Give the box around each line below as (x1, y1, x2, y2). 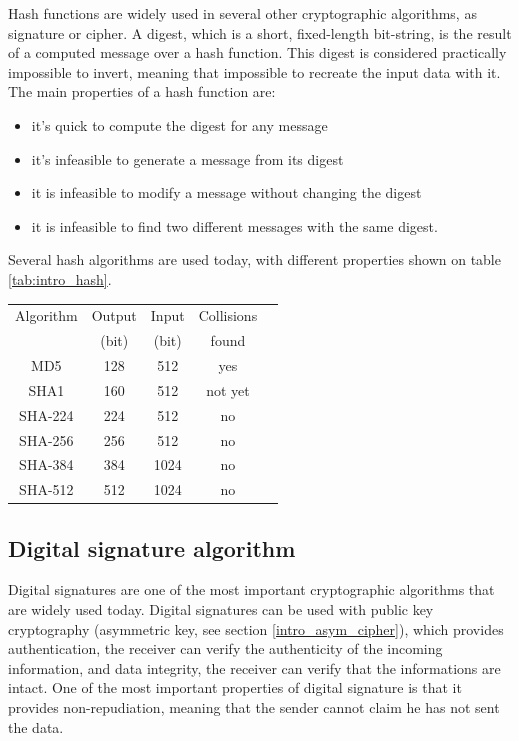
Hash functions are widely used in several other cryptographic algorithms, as (8, 3, 477, 23)
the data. (8, 716, 64, 737)
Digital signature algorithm (8, 532, 296, 563)
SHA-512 (19, 479, 74, 500)
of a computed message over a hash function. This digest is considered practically (8, 42, 507, 63)
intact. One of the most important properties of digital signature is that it (8, 677, 462, 698)
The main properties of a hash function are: (8, 81, 276, 102)
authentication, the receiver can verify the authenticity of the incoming (8, 638, 443, 659)
